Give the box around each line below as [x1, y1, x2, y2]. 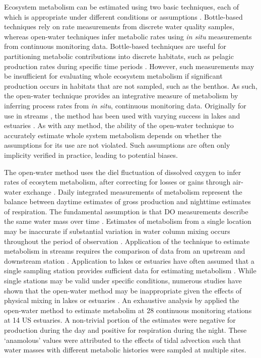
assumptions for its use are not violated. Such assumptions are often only [4, 140, 230, 150]
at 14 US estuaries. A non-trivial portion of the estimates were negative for [4, 315, 236, 325]
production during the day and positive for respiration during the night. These [4, 325, 247, 335]
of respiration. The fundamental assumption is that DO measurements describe [4, 206, 248, 216]
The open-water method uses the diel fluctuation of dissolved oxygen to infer [4, 166, 241, 177]
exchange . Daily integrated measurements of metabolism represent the [23, 186, 242, 197]
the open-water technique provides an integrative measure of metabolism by [4, 90, 238, 101]
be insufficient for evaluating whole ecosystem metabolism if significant [4, 71, 223, 81]
